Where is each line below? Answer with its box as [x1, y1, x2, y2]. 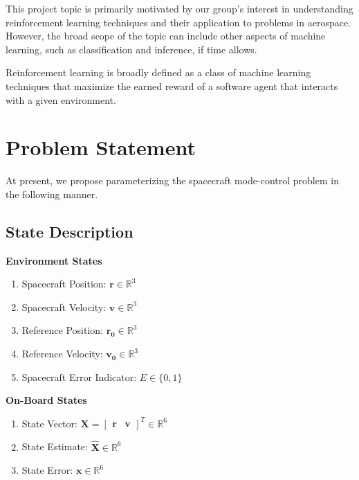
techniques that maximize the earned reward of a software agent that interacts [6, 78, 338, 93]
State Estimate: [21, 439, 88, 454]
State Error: [21, 463, 73, 477]
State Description [6, 220, 134, 242]
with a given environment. [6, 92, 116, 107]
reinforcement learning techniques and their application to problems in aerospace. [6, 15, 351, 29]
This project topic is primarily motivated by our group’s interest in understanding [6, 1, 353, 15]
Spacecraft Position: [21, 276, 107, 291]
